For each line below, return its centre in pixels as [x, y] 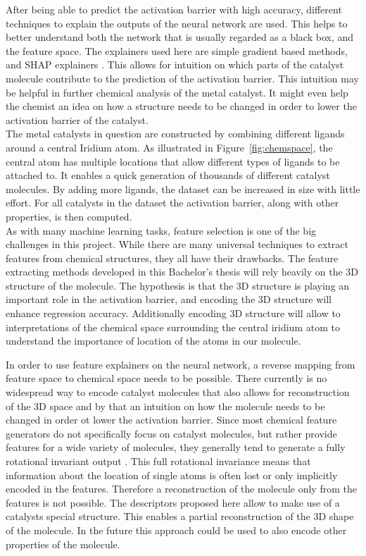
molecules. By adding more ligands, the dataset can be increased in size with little [183, 189]
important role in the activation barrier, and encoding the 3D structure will [169, 299]
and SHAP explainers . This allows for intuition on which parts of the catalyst [175, 64]
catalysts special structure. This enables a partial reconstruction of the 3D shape [180, 516]
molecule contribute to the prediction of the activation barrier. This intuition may [182, 78]
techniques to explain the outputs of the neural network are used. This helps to [177, 23]
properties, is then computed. [69, 216]
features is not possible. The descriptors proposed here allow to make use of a [173, 502]
